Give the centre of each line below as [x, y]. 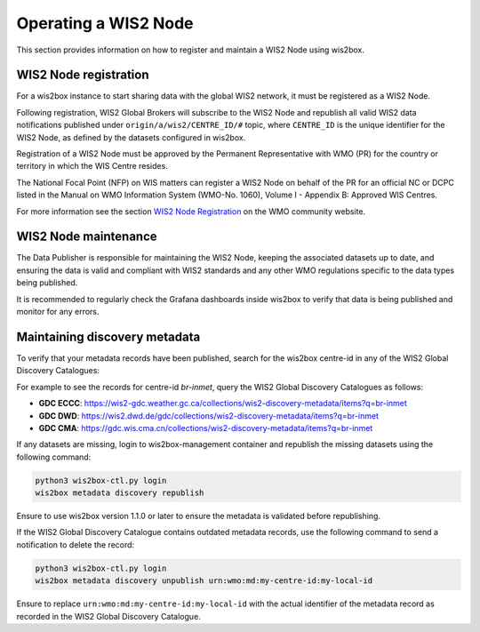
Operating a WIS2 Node [105, 23]
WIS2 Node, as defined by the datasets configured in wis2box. [131, 137]
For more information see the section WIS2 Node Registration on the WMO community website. [191, 211]
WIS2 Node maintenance [87, 237]
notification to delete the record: [76, 544]
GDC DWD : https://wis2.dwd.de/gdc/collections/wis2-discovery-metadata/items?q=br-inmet [209, 416]
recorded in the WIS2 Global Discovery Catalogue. [109, 616]
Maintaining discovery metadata [108, 336]
